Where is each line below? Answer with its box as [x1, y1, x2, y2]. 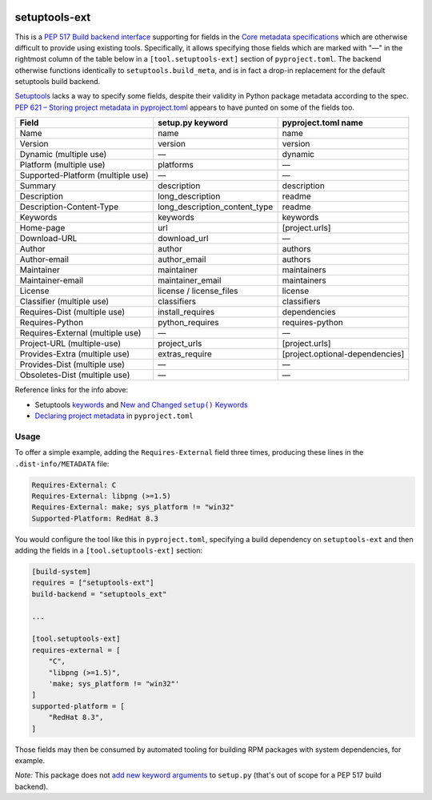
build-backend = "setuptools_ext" [31, 589, 167, 598]
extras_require [157, 348, 212, 360]
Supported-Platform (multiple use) [19, 170, 150, 181]
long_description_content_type [157, 201, 274, 212]
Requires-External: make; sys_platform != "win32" [31, 503, 235, 512]
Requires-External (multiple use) [19, 328, 142, 339]
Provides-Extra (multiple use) [19, 348, 130, 360]
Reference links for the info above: [14, 385, 128, 395]
